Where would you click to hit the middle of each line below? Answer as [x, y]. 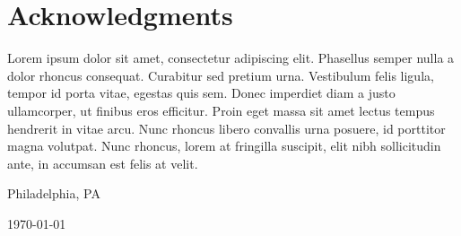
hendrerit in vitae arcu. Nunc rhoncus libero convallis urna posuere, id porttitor [226, 128]
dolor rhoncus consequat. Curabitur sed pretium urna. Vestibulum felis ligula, [221, 75]
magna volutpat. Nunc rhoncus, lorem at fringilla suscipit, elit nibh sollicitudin [224, 146]
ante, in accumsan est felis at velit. [103, 163]
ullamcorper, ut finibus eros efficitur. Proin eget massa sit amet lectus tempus [221, 110]
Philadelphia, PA [54, 193]
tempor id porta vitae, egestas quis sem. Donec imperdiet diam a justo [201, 93]
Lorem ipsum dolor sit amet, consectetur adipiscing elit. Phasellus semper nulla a [231, 58]
